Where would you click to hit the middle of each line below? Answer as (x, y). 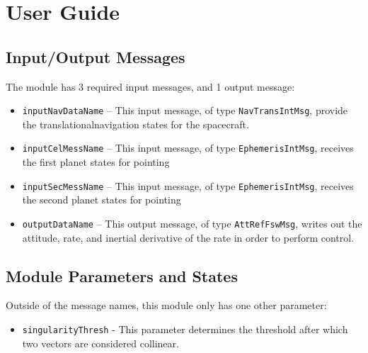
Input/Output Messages (96, 56)
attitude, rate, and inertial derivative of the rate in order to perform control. (188, 237)
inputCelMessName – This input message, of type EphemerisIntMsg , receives (188, 148)
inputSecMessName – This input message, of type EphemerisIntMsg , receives (188, 185)
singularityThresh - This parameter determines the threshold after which (185, 329)
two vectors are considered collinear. (100, 343)
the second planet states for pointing (102, 200)
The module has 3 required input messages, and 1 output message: (150, 86)
